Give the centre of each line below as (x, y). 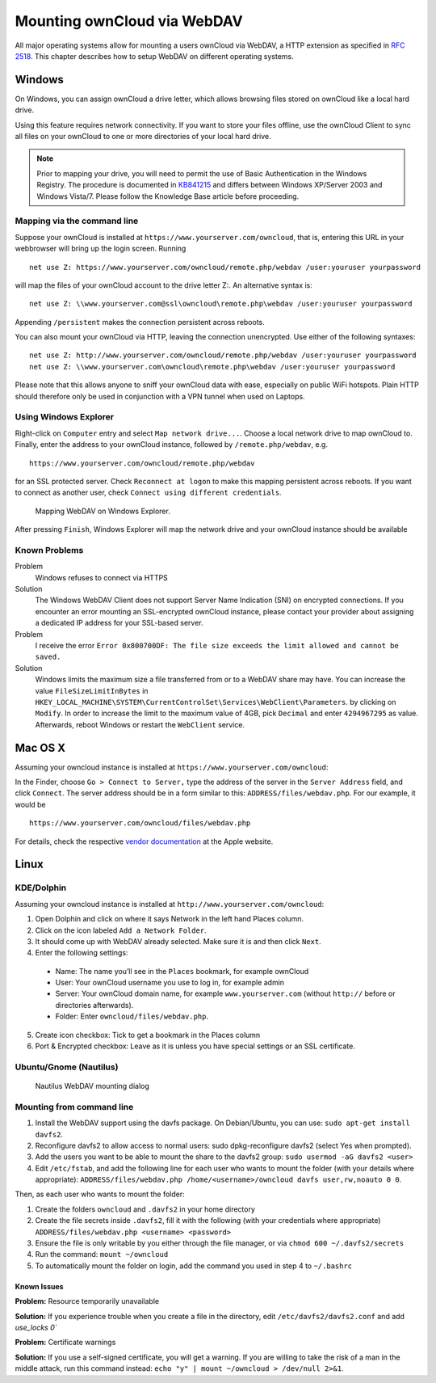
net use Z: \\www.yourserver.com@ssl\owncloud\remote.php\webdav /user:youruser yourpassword (221, 304)
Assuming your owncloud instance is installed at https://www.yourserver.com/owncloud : (172, 767)
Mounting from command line (74, 1107)
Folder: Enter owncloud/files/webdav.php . (132, 1016)
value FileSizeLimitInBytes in (92, 690)
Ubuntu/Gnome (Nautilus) (67, 1067)
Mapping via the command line (77, 221)
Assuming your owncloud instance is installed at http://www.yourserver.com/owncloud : (170, 904)
